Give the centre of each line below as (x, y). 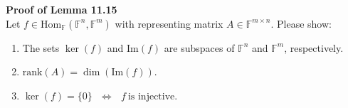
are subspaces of (199, 47)
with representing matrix (169, 23)
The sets (41, 47)
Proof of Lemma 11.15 (62, 9)
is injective (151, 96)
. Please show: (301, 23)
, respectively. (314, 47)
